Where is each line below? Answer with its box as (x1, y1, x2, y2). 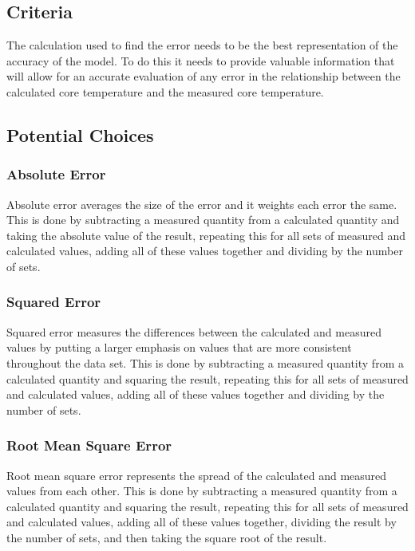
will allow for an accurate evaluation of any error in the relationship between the (6, 68, 401, 85)
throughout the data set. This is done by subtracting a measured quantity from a (6, 354, 404, 371)
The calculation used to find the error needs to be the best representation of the (6, 37, 398, 53)
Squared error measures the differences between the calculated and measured (6, 323, 381, 340)
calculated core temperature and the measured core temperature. (6, 83, 324, 100)
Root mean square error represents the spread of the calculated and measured (6, 466, 387, 483)
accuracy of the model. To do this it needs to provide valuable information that (6, 52, 395, 69)
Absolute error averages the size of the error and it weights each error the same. (6, 195, 397, 212)
